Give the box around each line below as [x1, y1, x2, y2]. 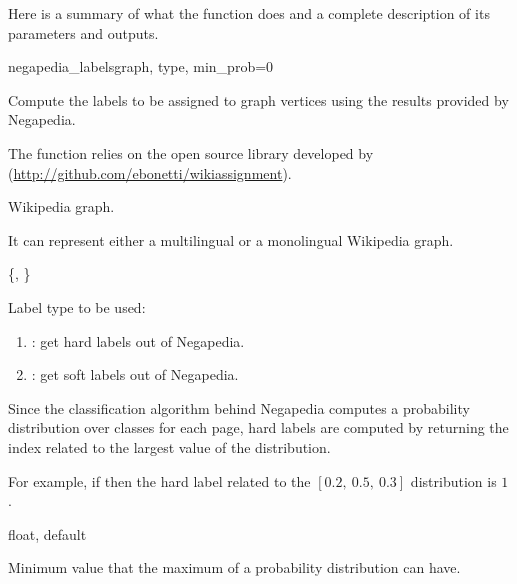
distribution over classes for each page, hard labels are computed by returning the [8, 417, 509, 438]
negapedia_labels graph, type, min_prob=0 [8, 56, 274, 77]
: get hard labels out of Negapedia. [31, 330, 245, 351]
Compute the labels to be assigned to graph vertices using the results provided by [8, 89, 509, 110]
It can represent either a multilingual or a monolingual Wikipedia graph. [8, 229, 454, 250]
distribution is [410, 470, 497, 491]
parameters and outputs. [8, 22, 159, 43]
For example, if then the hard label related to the [8, 470, 311, 491]
